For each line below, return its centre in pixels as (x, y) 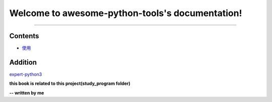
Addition (23, 62)
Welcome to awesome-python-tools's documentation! (126, 13)
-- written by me (27, 92)
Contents (24, 36)
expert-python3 (26, 74)
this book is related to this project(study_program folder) (70, 83)
